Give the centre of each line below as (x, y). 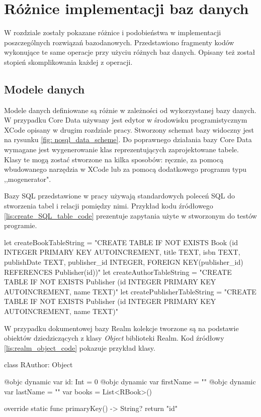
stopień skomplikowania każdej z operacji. (68, 62)
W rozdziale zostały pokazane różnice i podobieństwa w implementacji (113, 32)
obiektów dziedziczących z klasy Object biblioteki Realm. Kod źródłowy (114, 338)
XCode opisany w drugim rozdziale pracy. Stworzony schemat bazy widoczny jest (129, 129)
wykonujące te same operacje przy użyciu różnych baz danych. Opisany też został (130, 52)
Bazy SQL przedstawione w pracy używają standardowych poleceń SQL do (119, 196)
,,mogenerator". (28, 179)
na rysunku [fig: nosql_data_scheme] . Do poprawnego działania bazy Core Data (128, 139)
